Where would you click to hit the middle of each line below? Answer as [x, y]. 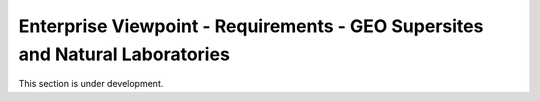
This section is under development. [91, 84]
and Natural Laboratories [124, 54]
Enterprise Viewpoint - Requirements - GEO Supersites [251, 26]
